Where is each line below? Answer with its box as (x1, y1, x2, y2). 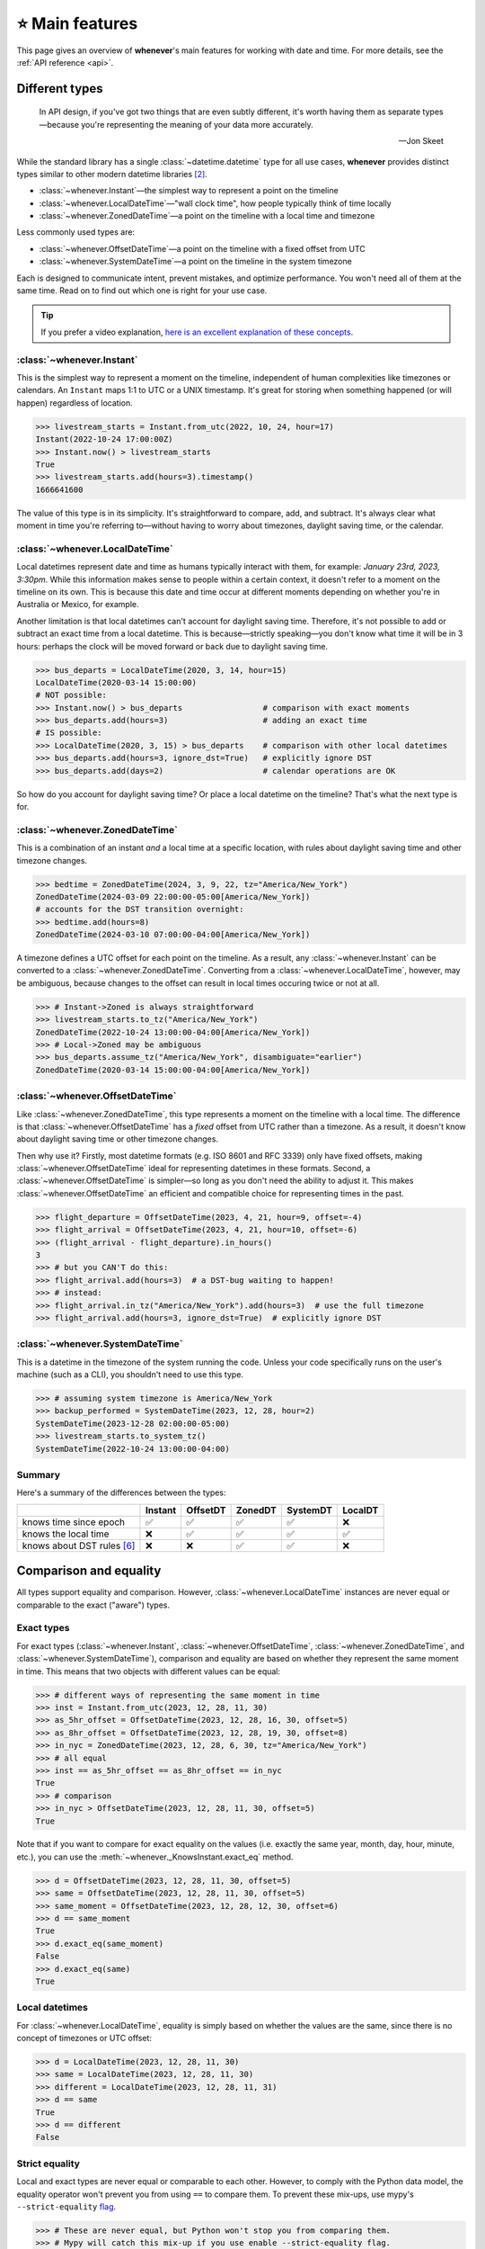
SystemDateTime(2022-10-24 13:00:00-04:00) (35, 1444, 231, 1454)
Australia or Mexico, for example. (16, 599, 139, 610)
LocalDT (342, 1503, 379, 1516)
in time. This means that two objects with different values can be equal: (16, 1665, 281, 1677)
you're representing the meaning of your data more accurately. (81, 119, 313, 130)
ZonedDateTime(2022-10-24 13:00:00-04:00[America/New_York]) (35, 1026, 311, 1037)
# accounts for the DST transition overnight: (35, 904, 244, 915)
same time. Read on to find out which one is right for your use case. (16, 285, 268, 296)
